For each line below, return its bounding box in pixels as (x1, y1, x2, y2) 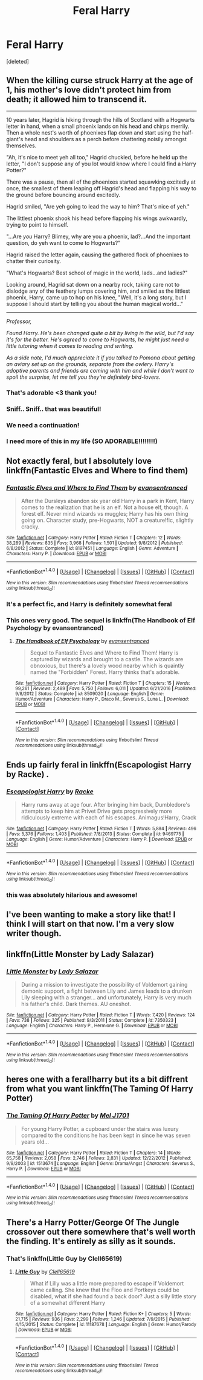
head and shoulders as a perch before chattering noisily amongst (24, 135, 187, 142)
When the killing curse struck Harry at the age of (6, 75, 193, 85)
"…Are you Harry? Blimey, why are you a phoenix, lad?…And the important (6, 233, 190, 240)
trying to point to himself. (6, 221, 69, 228)
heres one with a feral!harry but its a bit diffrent (6, 1074, 188, 1085)
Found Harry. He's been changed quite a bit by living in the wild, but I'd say (6, 329, 195, 336)
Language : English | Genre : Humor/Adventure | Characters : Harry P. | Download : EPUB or (6, 836, 193, 842)
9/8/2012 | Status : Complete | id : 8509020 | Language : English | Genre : (14, 691, 164, 697)
